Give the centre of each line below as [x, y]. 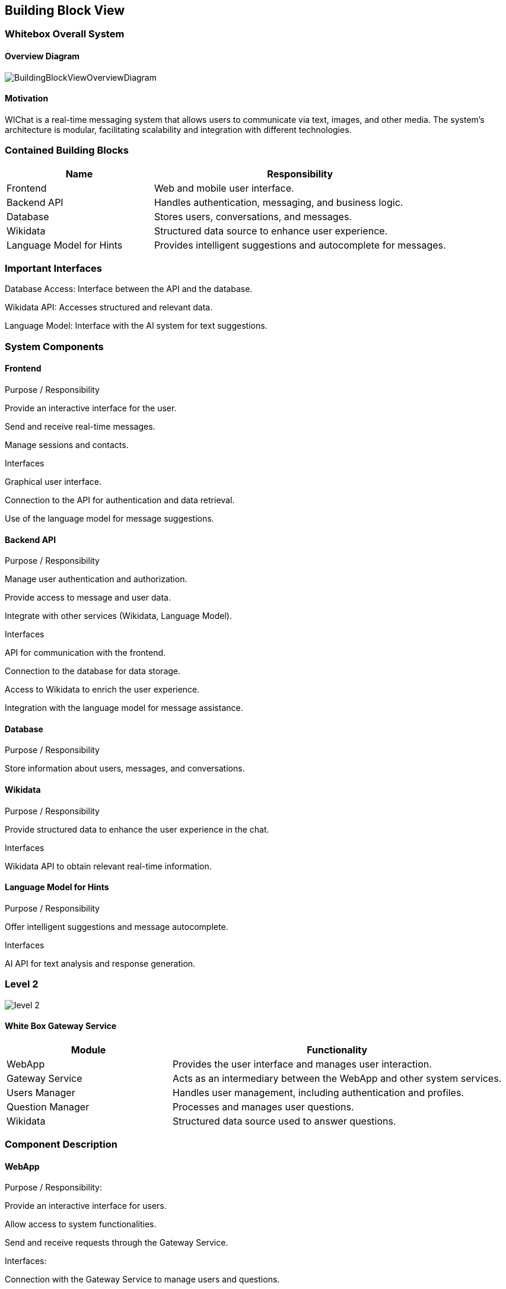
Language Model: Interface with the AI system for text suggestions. [136, 326]
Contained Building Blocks [67, 150]
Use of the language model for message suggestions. [109, 518]
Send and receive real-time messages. [80, 426]
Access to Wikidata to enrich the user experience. [102, 690]
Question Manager [48, 1107]
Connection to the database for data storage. [93, 671]
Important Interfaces [54, 268]
